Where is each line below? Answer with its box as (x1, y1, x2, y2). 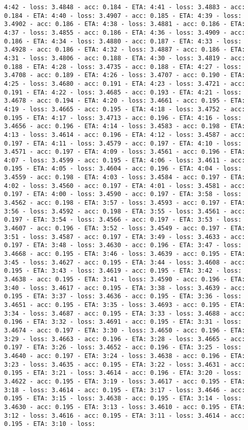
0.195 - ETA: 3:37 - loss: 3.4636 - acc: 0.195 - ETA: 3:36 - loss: (4, 293, 242, 300)
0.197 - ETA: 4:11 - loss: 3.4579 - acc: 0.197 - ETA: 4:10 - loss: (4, 139, 242, 147)
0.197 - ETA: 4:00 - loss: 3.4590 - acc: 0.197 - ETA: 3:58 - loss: (4, 190, 242, 198)
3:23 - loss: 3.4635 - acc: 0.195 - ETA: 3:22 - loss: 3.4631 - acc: (4, 361, 245, 368)
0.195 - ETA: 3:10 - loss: (4, 420, 95, 428)
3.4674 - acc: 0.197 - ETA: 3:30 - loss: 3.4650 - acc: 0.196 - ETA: (4, 326, 245, 334)
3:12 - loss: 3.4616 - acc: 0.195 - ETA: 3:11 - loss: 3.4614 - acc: (4, 412, 245, 419)
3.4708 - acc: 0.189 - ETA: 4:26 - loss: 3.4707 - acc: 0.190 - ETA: (4, 71, 245, 79)
